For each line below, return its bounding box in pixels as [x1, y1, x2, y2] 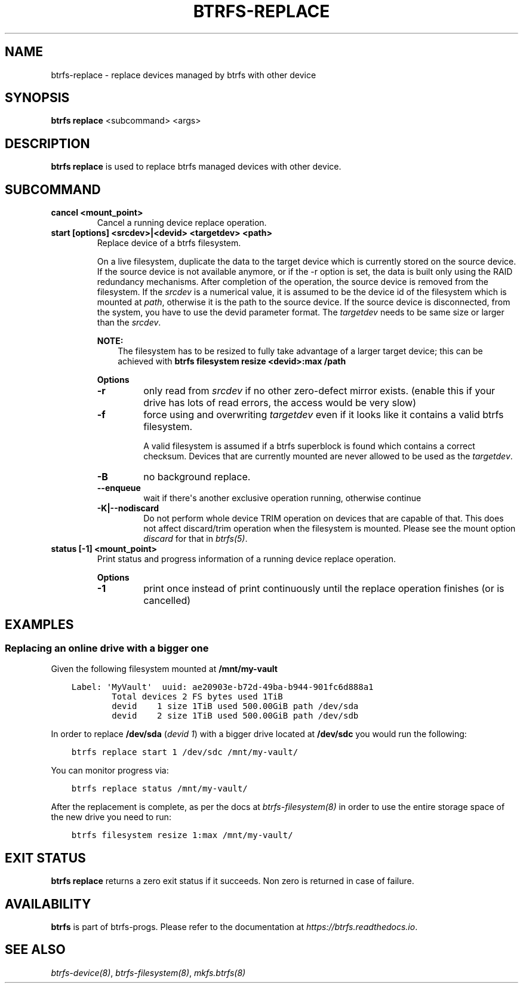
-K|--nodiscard [97, 503, 159, 514]
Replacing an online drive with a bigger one [5, 642, 209, 654]
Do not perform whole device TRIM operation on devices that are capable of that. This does [143, 513, 504, 524]
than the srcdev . [97, 317, 161, 328]
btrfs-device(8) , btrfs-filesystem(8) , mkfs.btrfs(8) [51, 967, 246, 978]
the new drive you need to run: [51, 812, 171, 823]
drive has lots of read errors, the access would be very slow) [143, 397, 416, 409]
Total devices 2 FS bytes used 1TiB [112, 692, 283, 702]
